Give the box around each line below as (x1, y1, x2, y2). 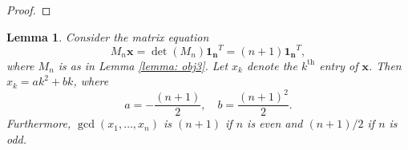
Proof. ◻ (6, 2, 51, 18)
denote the (246, 57, 297, 73)
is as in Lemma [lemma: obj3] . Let (58, 57, 228, 73)
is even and (247, 115, 303, 132)
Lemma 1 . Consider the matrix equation (6, 28, 209, 45)
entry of (319, 57, 358, 73)
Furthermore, (6, 115, 71, 132)
